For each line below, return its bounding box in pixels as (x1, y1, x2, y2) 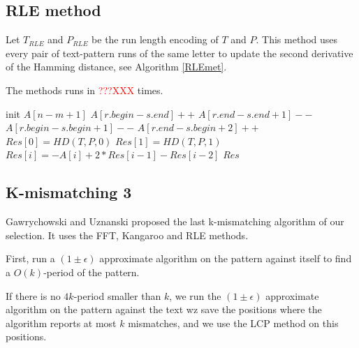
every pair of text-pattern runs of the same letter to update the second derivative (6, 45, 353, 60)
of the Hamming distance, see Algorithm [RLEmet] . (6, 59, 227, 74)
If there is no (6, 288, 61, 303)
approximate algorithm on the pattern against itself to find (99, 251, 352, 266)
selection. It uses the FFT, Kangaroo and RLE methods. (6, 227, 249, 242)
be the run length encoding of (91, 32, 219, 47)
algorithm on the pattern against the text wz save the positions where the (6, 302, 322, 317)
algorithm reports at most (6, 315, 117, 330)
